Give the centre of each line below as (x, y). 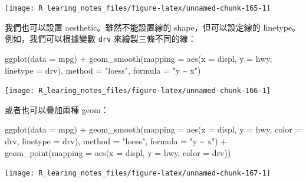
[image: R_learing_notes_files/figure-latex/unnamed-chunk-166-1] (138, 91)
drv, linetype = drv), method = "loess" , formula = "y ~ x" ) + (116, 140)
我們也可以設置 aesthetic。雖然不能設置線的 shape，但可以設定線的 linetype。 (153, 27)
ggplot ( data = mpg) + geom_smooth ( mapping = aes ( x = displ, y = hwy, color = (153, 129)
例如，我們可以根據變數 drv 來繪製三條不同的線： (101, 39)
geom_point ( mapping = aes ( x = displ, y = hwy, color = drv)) (118, 152)
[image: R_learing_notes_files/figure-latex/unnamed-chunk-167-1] (138, 173)
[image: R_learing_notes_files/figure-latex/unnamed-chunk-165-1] (138, 8)
